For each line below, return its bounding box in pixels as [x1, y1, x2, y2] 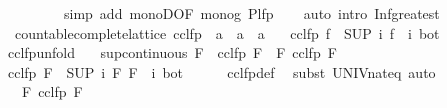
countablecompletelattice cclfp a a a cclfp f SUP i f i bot [14, 22, 440, 43]
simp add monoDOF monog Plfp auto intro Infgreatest [63, 3, 440, 23]
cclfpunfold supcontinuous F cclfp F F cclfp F [7, 42, 337, 63]
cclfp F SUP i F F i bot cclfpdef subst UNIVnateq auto [7, 61, 436, 82]
